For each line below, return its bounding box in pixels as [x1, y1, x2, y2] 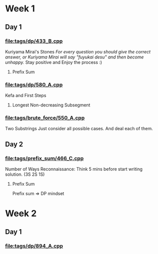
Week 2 [5, 208, 37, 219]
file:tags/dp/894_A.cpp [5, 242, 63, 249]
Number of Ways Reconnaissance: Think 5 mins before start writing [5, 166, 143, 172]
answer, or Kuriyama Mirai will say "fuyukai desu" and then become [5, 54, 144, 60]
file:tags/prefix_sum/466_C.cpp [5, 154, 84, 161]
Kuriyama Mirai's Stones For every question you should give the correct [5, 49, 151, 54]
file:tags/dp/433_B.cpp [5, 38, 63, 45]
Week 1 [5, 3, 35, 14]
